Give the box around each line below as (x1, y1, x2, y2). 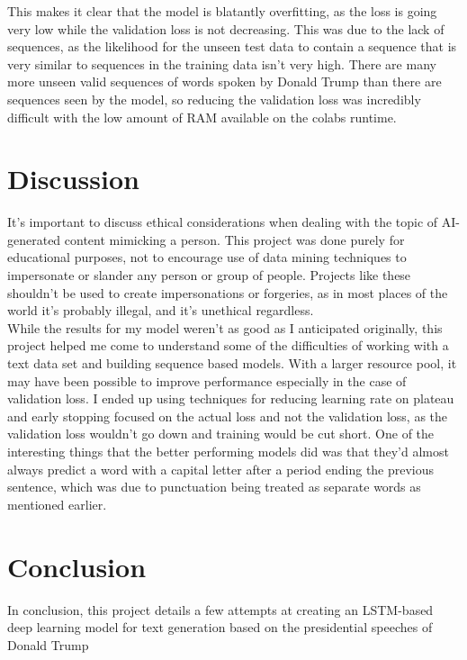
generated (7, 230, 61, 249)
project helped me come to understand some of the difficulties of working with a (7, 336, 449, 355)
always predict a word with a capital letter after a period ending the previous (7, 459, 435, 478)
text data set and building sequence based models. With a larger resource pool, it (7, 354, 457, 373)
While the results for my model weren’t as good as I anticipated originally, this (7, 318, 443, 337)
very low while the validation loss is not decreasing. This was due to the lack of (7, 19, 445, 38)
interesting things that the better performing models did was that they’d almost (7, 442, 449, 460)
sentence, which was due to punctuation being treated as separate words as (7, 477, 421, 496)
